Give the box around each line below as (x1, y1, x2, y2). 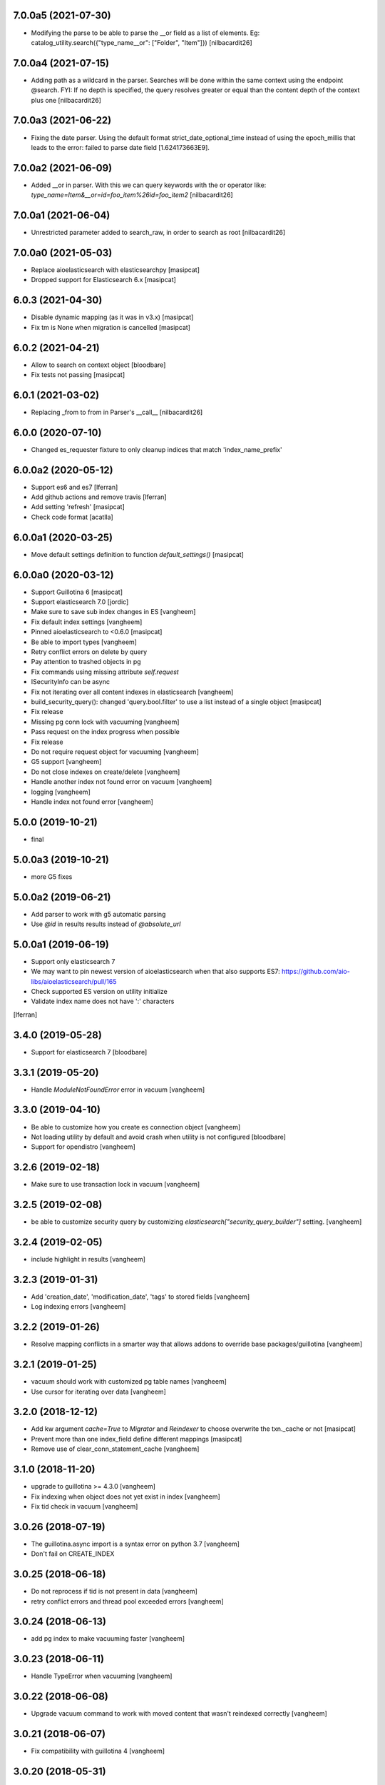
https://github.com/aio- (282, 967, 351, 976)
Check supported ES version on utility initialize (31, 987, 168, 996)
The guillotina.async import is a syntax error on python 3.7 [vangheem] (31, 1539, 240, 1548)
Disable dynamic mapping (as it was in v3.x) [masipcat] (31, 313, 194, 321)
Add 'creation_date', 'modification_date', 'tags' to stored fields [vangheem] (31, 1292, 250, 1301)
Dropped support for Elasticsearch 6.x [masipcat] (31, 276, 176, 284)
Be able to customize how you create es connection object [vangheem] (31, 1122, 241, 1131)
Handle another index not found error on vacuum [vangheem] (31, 778, 212, 786)
